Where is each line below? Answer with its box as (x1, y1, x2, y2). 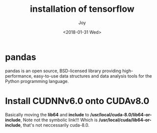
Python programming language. (5, 78, 69, 84)
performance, (5, 73, 33, 79)
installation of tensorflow (30, 3, 135, 15)
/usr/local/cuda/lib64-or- (98, 117, 152, 123)
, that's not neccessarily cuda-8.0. (20, 122, 90, 128)
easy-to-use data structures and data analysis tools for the (33, 73, 152, 79)
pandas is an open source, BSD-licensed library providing (5, 68, 121, 74)
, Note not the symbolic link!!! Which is (20, 117, 98, 123)
